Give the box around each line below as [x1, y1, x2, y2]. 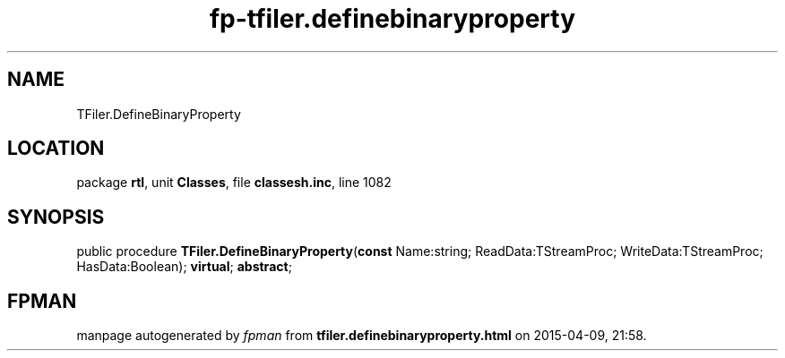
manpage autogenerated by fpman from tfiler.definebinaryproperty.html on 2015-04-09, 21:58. [76, 328, 647, 344]
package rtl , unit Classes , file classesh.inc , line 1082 [76, 175, 392, 191]
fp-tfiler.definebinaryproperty [209, 4, 576, 34]
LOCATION [7, 137, 105, 160]
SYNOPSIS [7, 205, 105, 228]
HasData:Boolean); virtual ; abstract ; [76, 259, 292, 275]
